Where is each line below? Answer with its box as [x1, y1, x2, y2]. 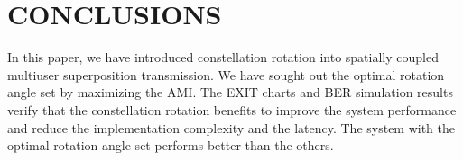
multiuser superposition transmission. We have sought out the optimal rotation [7, 65, 445, 84]
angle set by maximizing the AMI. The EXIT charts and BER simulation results [7, 83, 453, 102]
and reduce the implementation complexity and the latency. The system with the [7, 118, 456, 137]
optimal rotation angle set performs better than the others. [7, 136, 334, 155]
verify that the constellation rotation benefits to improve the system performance [7, 100, 457, 119]
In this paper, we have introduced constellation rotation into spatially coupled [7, 48, 439, 67]
